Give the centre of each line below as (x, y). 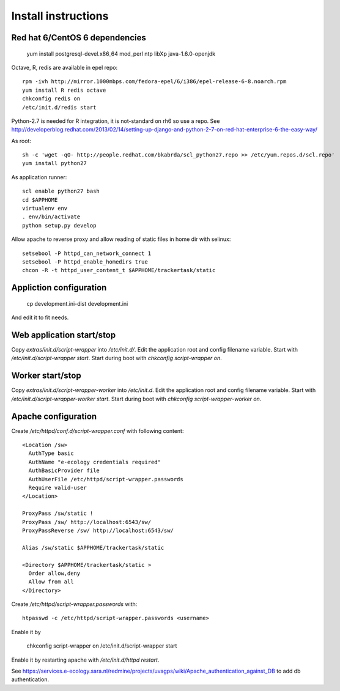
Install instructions (60, 16)
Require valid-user (57, 488)
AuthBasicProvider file (64, 471)
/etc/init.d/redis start (59, 107)
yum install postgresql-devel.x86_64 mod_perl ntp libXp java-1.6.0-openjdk (121, 54)
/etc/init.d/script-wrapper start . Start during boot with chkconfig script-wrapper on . (117, 358)
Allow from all (51, 582)
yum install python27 (54, 163)
